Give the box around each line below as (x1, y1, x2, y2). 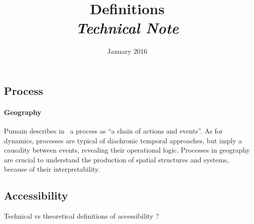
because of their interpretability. (4, 164, 100, 174)
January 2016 (107, 46, 147, 56)
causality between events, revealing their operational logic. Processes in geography (4, 145, 250, 155)
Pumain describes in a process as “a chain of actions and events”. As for (4, 126, 223, 136)
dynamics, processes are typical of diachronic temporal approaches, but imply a (4, 135, 242, 145)
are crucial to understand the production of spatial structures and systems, (4, 154, 229, 164)
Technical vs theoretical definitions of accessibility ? (4, 211, 159, 221)
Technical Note (76, 18, 179, 38)
